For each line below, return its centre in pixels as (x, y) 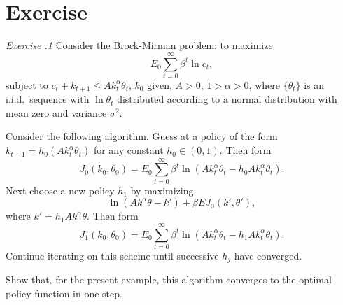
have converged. (268, 255)
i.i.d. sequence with (48, 99)
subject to (27, 84)
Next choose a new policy (60, 190)
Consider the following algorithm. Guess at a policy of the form (142, 136)
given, (160, 84)
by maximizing (162, 190)
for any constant (128, 150)
